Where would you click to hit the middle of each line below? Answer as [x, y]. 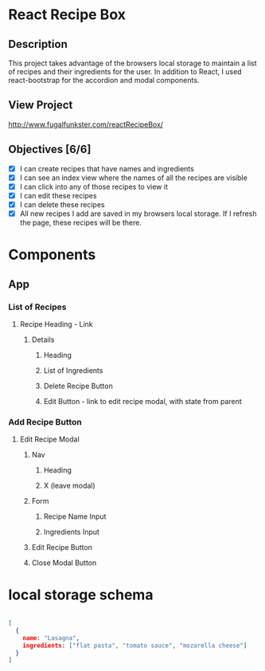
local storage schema [81, 595]
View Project [41, 105]
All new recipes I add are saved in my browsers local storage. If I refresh [138, 214]
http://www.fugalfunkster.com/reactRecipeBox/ [86, 124]
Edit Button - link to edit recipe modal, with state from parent [143, 401]
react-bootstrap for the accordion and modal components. [104, 80]
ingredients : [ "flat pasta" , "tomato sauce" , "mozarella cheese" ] [135, 645]
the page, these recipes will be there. [80, 222]
